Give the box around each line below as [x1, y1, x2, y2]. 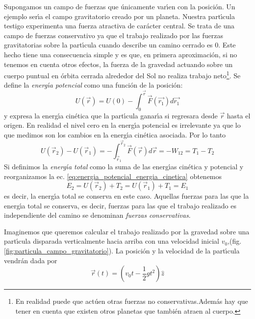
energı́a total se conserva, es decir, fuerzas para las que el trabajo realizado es [4, 200, 236, 210]
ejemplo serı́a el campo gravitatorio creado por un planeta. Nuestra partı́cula [4, 11, 235, 21]
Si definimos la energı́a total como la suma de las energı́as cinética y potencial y [4, 161, 244, 171]
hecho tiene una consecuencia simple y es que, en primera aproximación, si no [4, 49, 237, 59]
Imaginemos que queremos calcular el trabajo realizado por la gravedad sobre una [4, 226, 250, 236]
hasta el [227, 110, 251, 120]
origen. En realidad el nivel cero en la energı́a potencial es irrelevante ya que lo [4, 120, 241, 130]
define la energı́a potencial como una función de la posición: [4, 80, 183, 90]
